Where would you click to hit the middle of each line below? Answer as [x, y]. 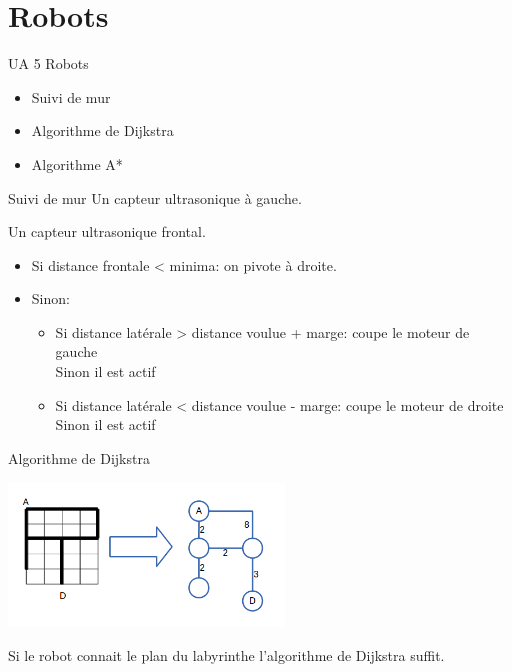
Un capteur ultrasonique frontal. [107, 231]
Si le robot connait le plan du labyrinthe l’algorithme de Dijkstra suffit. [226, 654]
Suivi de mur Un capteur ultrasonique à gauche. [155, 197]
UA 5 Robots [48, 63]
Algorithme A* [77, 163]
